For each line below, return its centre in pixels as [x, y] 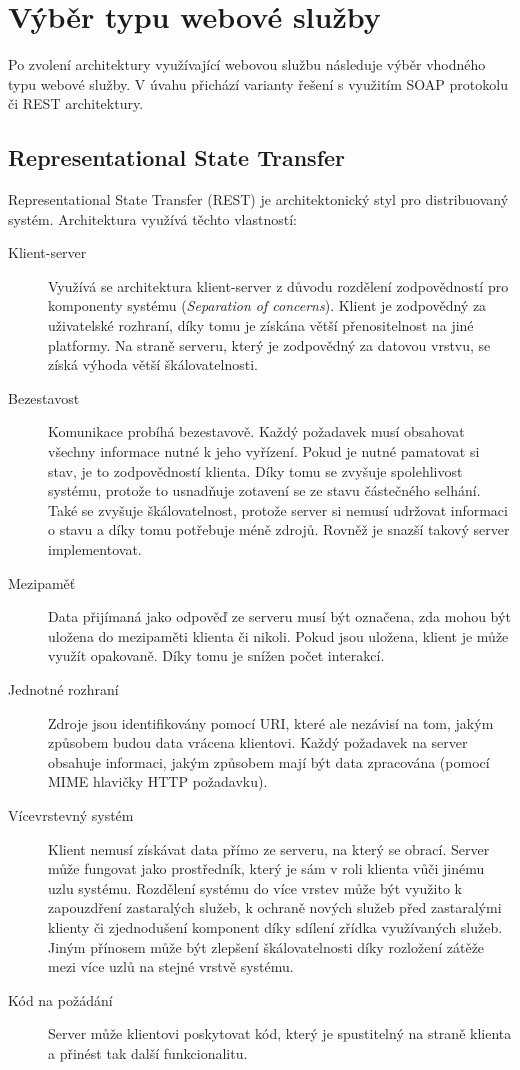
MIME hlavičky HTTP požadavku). [158, 781]
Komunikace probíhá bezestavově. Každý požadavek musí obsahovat [256, 431]
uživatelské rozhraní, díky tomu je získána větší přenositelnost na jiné [261, 325]
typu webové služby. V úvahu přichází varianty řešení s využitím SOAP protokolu [258, 83]
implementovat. [95, 549]
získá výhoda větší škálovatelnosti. [153, 364]
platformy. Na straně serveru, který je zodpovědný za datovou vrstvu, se [269, 344]
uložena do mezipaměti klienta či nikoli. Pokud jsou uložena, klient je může [278, 635]
